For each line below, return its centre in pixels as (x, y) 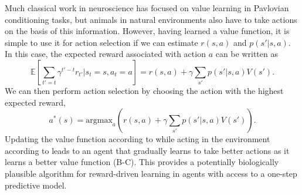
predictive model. (36, 185)
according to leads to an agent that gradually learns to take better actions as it (147, 150)
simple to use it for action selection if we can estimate (101, 42)
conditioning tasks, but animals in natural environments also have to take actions (151, 19)
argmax (99, 121)
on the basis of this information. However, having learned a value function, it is (147, 31)
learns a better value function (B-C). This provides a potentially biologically (142, 162)
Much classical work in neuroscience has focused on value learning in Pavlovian (147, 8)
